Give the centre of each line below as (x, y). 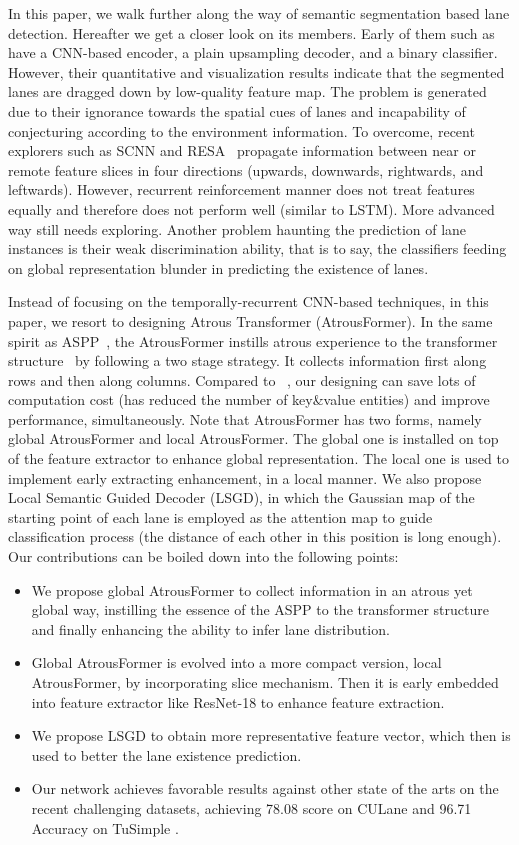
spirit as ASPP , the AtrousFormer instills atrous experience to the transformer (253, 340)
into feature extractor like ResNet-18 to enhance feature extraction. (238, 701)
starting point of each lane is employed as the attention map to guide (220, 516)
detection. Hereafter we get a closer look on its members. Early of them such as (251, 32)
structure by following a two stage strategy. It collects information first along (247, 360)
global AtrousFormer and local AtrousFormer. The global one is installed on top (253, 438)
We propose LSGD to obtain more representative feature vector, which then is (271, 735)
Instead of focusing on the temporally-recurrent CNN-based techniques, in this (248, 301)
